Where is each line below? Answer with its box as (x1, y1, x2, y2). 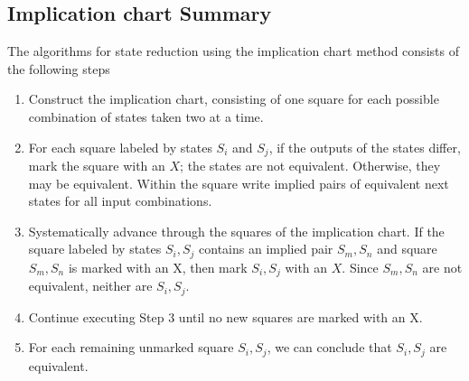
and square (377, 239, 437, 258)
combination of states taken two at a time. (28, 107, 264, 125)
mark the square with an (28, 156, 165, 175)
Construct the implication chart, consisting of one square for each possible (28, 89, 439, 108)
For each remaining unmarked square (28, 338, 234, 357)
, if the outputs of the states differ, (268, 137, 461, 156)
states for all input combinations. (28, 191, 212, 210)
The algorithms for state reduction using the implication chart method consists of (7, 42, 459, 60)
